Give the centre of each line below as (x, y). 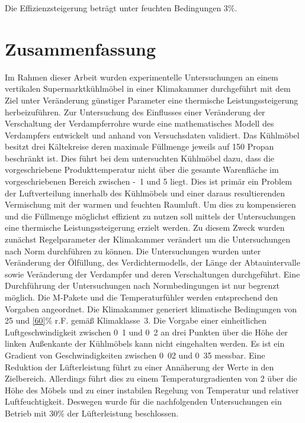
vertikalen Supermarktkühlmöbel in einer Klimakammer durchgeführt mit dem (148, 88)
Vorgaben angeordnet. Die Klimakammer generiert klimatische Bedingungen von (151, 309)
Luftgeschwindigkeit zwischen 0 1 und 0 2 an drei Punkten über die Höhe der (146, 332)
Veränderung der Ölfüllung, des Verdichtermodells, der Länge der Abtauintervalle (152, 262)
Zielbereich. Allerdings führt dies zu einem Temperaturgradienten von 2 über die (151, 378)
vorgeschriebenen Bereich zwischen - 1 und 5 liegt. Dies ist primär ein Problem (148, 181)
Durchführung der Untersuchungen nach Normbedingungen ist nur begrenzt (142, 285)
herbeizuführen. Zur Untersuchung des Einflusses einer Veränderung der (135, 112)
